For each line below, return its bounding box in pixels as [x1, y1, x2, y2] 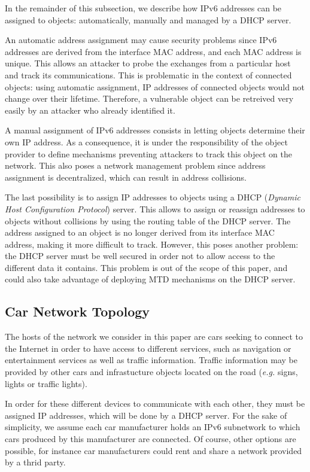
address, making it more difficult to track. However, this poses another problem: [5, 237, 299, 250]
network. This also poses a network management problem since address [5, 159, 266, 172]
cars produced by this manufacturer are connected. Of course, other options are [5, 433, 296, 445]
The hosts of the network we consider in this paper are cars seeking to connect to [5, 330, 303, 343]
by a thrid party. [5, 456, 66, 468]
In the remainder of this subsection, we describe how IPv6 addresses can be [5, 2, 282, 14]
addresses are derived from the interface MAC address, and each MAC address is [5, 45, 302, 57]
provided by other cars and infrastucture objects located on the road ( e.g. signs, [5, 366, 298, 378]
